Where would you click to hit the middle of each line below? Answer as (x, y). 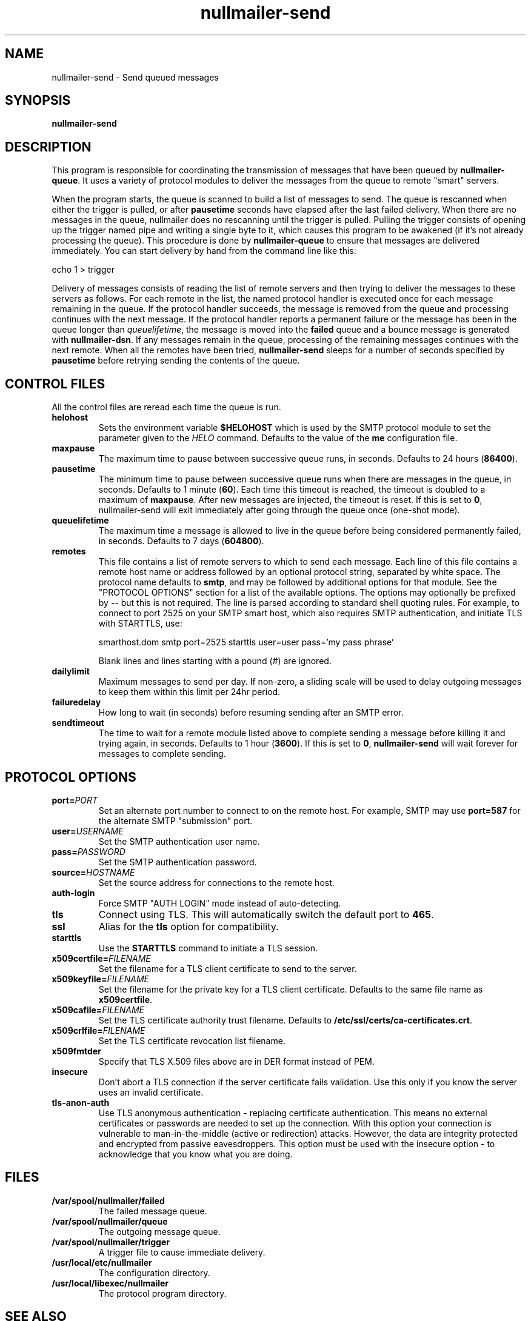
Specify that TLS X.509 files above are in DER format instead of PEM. (236, 1061)
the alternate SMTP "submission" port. (175, 820)
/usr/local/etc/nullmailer (102, 1262)
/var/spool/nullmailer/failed (108, 1200)
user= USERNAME (88, 831)
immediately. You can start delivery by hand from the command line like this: (204, 251)
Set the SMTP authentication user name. (179, 841)
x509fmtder (76, 1051)
